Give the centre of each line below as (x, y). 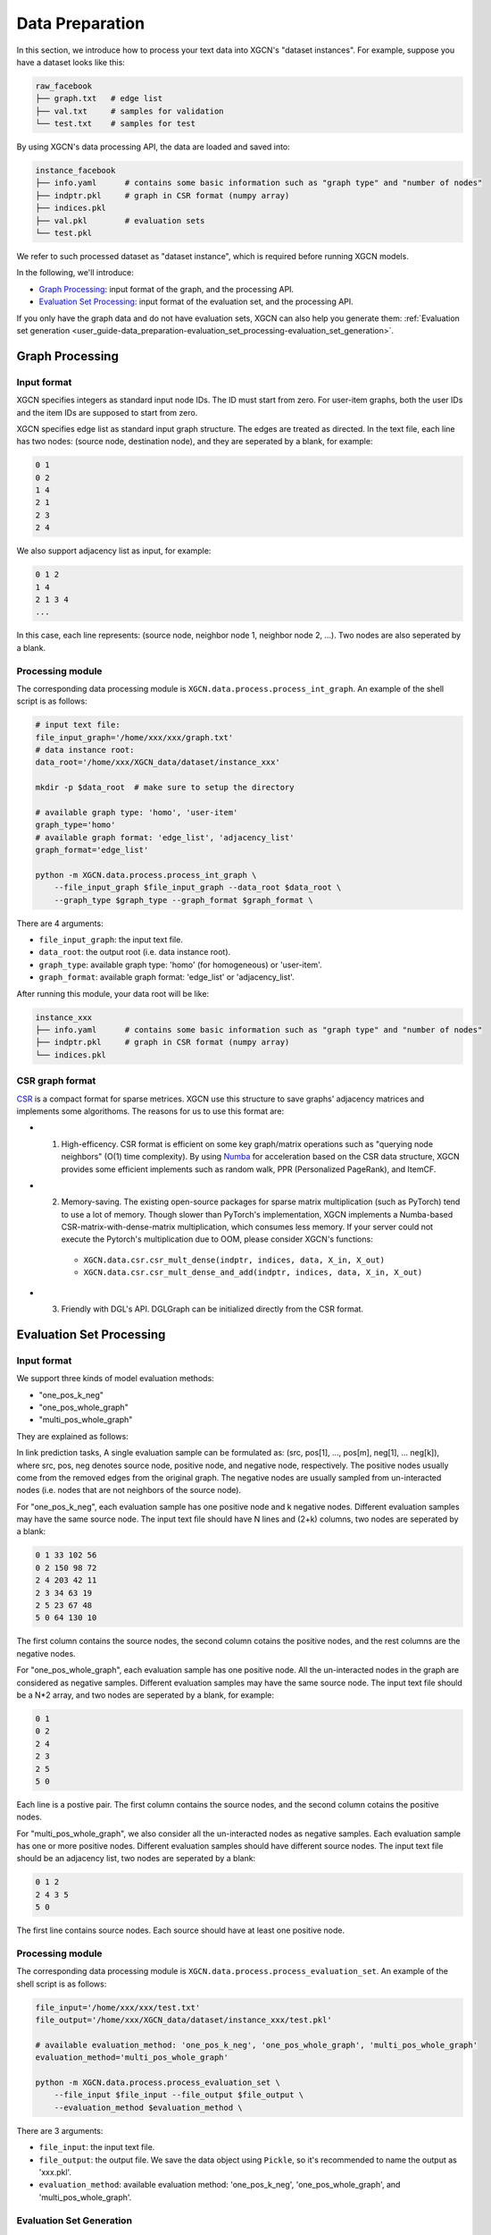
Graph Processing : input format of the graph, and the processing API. (166, 289)
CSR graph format (56, 1081)
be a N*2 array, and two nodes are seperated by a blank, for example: (146, 1695)
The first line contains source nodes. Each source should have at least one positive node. (181, 1930)
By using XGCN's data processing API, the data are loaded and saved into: (153, 147)
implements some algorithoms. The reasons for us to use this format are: (150, 1111)
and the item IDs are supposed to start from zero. (107, 412)
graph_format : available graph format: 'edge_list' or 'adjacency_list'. (166, 977)
